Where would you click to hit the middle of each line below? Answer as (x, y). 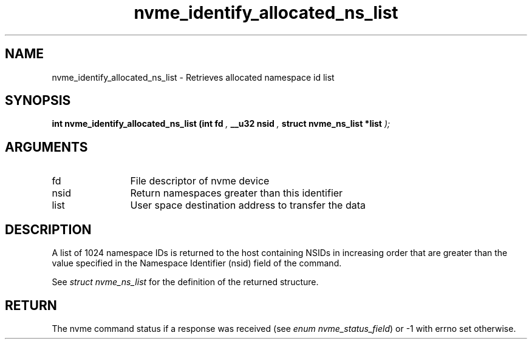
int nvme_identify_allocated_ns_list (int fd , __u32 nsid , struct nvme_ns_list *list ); (221, 124)
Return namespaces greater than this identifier (237, 193)
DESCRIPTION (48, 229)
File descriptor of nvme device (200, 181)
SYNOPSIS (38, 101)
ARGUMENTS (46, 147)
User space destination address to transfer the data (248, 205)
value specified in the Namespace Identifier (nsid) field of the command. (197, 263)
